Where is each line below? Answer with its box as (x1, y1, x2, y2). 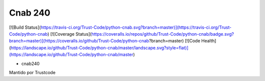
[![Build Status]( (9, 24, 41, 30)
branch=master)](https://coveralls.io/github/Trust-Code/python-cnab (9, 38, 149, 44)
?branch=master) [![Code (149, 38, 201, 44)
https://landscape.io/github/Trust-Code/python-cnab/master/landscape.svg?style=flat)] (10, 44, 189, 51)
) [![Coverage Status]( (47, 31, 92, 37)
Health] (201, 38, 216, 44)
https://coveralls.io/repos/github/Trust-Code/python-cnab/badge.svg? (91, 31, 234, 37)
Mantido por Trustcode (9, 69, 56, 75)
